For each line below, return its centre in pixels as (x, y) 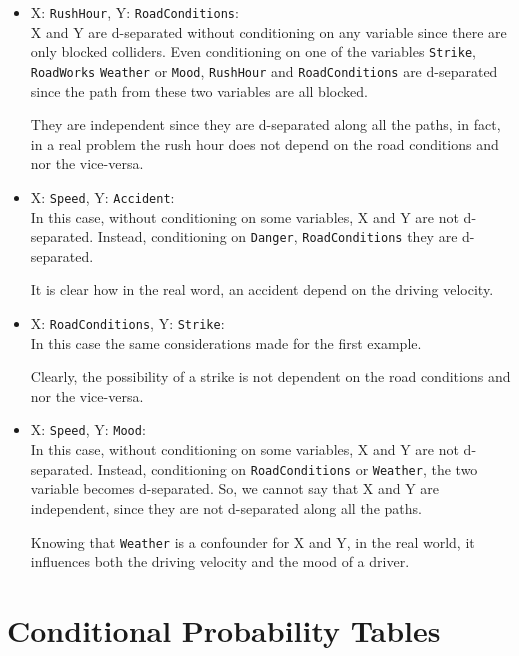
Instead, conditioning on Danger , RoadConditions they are (277, 236)
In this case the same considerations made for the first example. (226, 342)
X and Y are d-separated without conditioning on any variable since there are (268, 31)
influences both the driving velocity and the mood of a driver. (220, 561)
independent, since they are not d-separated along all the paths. (226, 507)
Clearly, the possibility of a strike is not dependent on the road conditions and (270, 376)
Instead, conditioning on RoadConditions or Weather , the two (287, 468)
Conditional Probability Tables (224, 630)
